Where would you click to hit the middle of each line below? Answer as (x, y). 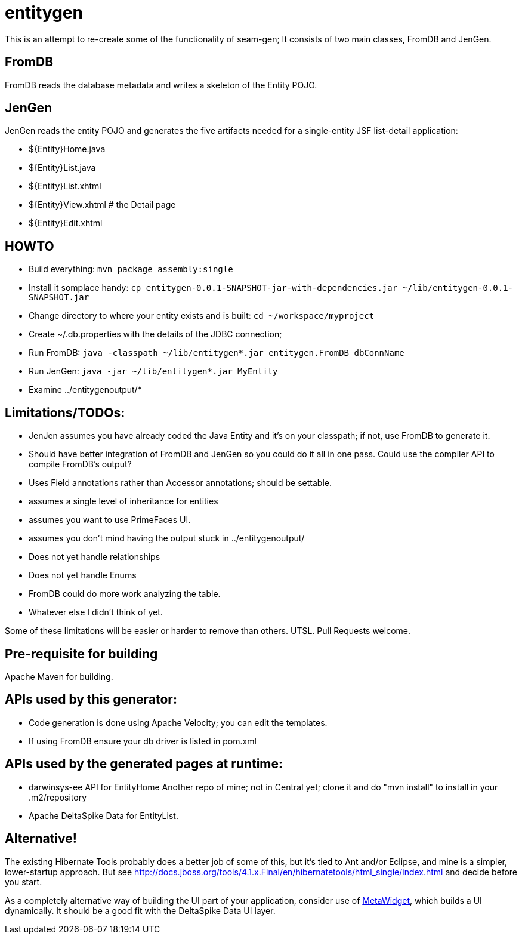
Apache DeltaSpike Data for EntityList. (104, 815)
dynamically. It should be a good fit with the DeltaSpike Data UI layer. (140, 910)
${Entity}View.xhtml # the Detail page (102, 205)
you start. (24, 882)
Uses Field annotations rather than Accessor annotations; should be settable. (180, 483)
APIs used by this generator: (91, 700)
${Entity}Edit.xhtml (66, 223)
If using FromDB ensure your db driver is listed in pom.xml (143, 741)
